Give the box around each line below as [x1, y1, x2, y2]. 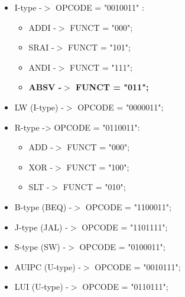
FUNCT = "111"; [69, 61, 132, 73]
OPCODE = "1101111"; [82, 220, 168, 233]
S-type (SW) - [14, 241, 66, 253]
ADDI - [28, 21, 56, 33]
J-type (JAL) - [14, 220, 68, 233]
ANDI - [28, 61, 56, 73]
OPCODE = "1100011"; [85, 200, 171, 213]
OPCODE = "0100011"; [79, 241, 165, 253]
